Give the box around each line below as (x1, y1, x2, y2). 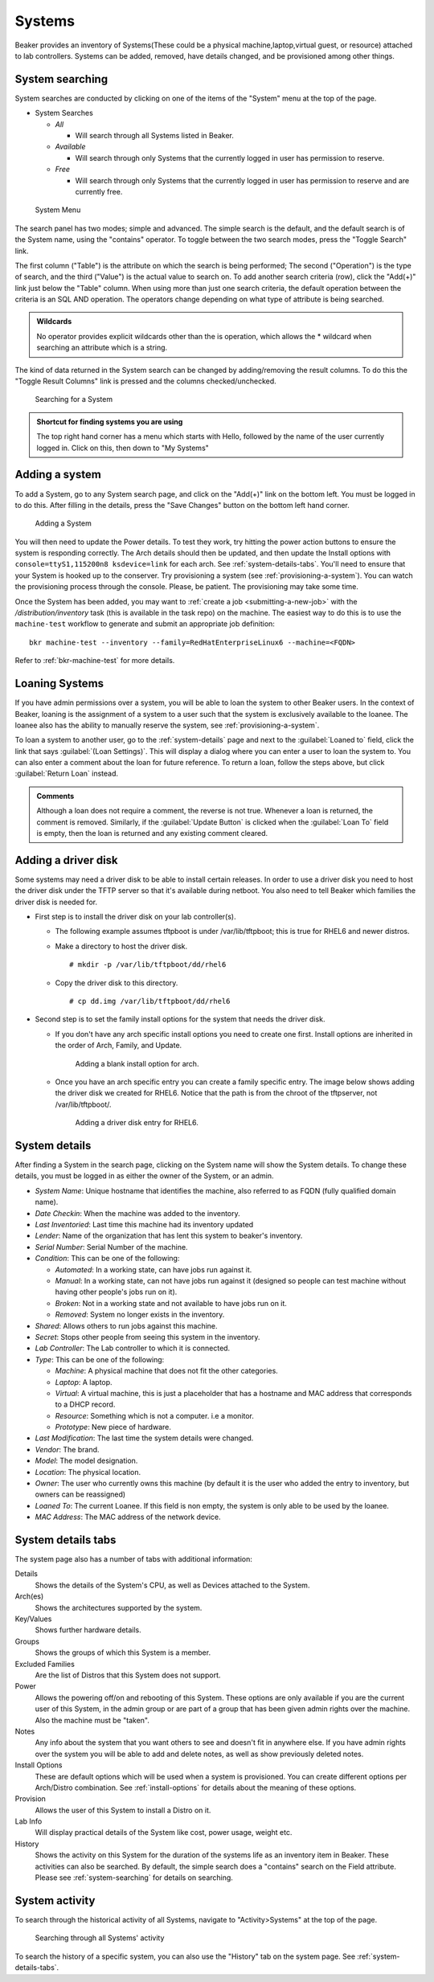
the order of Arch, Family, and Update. (55, 1041, 182, 1050)
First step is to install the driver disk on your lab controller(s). (35, 912, 236, 922)
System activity (14, 1894, 96, 1907)
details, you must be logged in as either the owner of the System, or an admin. (14, 1171, 274, 1181)
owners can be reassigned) (35, 1489, 126, 1499)
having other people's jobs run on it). (55, 1287, 178, 1297)
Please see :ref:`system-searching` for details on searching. (35, 1873, 233, 1882)
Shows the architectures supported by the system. (35, 1603, 203, 1612)
